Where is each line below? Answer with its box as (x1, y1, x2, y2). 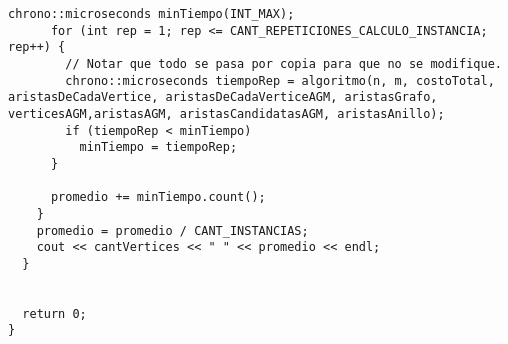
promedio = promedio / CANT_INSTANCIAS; (36, 223, 309, 238)
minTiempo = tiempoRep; (79, 140, 238, 155)
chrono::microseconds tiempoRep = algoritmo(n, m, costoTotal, (65, 73, 495, 88)
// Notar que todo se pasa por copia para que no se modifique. (65, 56, 502, 71)
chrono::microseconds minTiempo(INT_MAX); (8, 7, 295, 21)
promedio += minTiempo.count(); (50, 190, 266, 205)
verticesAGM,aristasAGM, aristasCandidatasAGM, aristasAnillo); (8, 106, 445, 121)
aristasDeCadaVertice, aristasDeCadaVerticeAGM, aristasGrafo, (8, 90, 438, 105)
